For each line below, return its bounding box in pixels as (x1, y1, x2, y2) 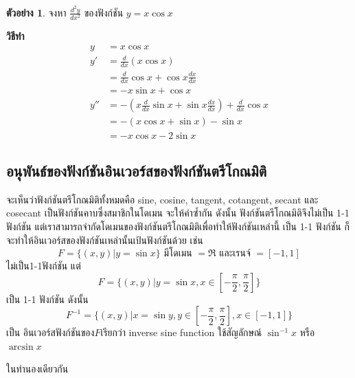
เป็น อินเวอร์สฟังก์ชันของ (6, 325, 95, 340)
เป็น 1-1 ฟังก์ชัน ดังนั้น (6, 291, 89, 306)
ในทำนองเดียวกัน (6, 362, 69, 376)
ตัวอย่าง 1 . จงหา (6, 5, 67, 19)
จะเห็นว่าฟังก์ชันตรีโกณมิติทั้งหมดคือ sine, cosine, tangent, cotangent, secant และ (6, 192, 319, 206)
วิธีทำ (6, 29, 25, 43)
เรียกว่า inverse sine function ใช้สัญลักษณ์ (100, 325, 262, 340)
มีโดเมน (163, 249, 192, 259)
